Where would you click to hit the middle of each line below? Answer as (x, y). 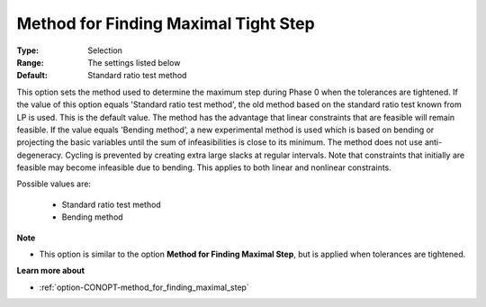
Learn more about (51, 271)
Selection (105, 50)
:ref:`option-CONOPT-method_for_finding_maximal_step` (144, 287)
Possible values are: (54, 184)
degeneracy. (40, 155)
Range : (30, 62)
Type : (28, 50)
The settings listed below (134, 62)
